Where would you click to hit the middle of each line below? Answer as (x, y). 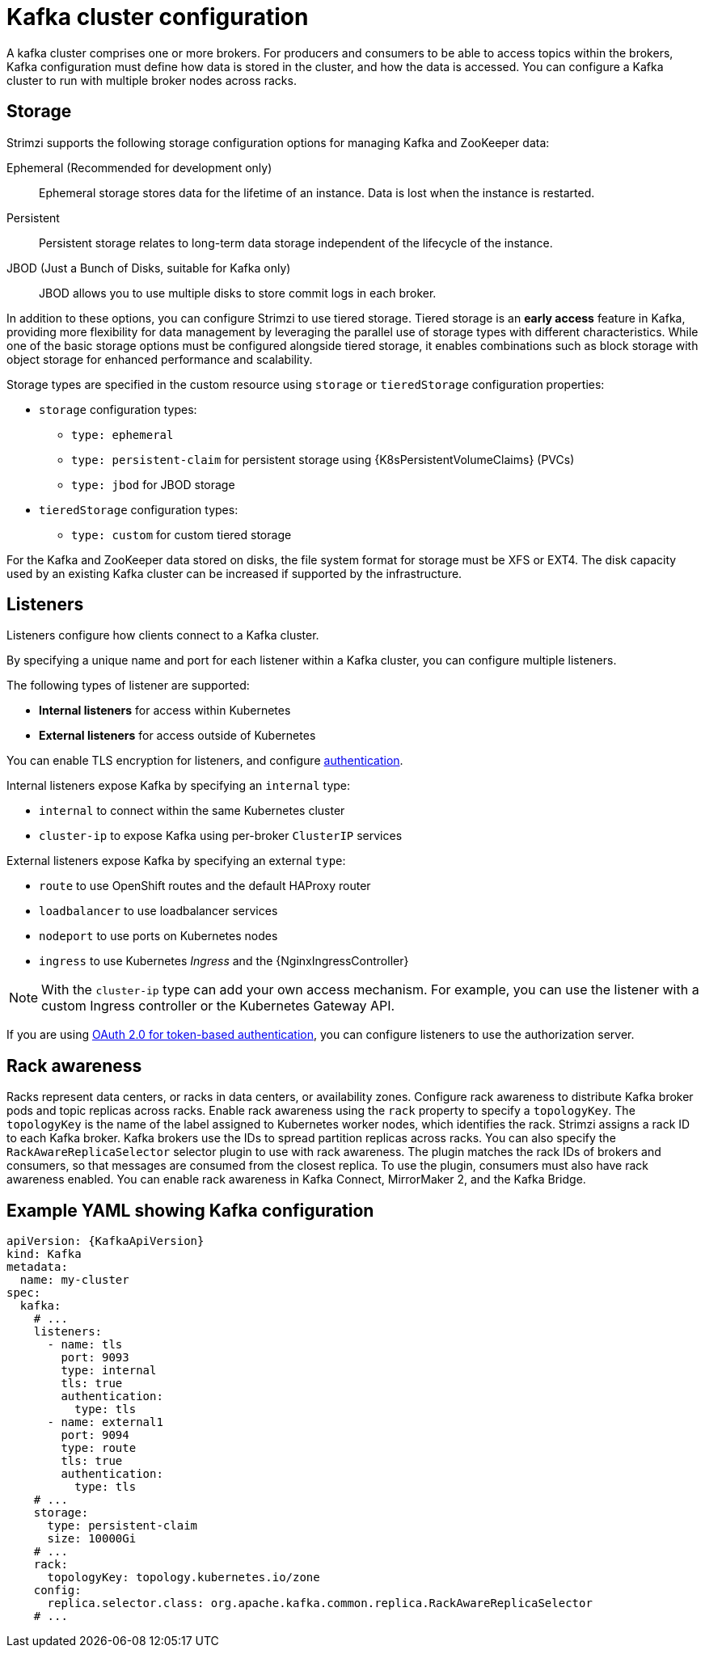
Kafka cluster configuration (158, 17)
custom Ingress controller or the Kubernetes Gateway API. (218, 1006)
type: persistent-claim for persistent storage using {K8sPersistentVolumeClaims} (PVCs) (323, 459)
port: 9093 (95, 1358)
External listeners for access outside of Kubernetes (177, 736)
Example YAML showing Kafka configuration (190, 1210)
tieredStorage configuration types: (139, 509)
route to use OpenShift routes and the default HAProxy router (205, 886)
